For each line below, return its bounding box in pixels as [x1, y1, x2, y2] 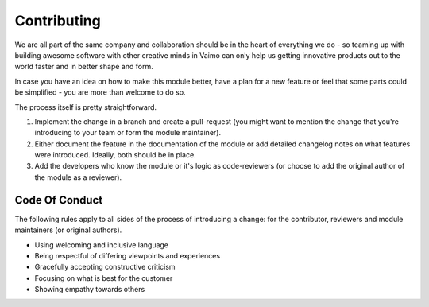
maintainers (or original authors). [14, 225, 122, 235]
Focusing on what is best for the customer [34, 273, 173, 282]
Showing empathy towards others [34, 285, 145, 294]
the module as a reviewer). [34, 172, 122, 182]
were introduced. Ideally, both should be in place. [34, 150, 196, 160]
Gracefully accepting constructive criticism [34, 262, 176, 272]
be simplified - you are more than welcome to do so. [14, 87, 186, 97]
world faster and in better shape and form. [14, 62, 154, 72]
